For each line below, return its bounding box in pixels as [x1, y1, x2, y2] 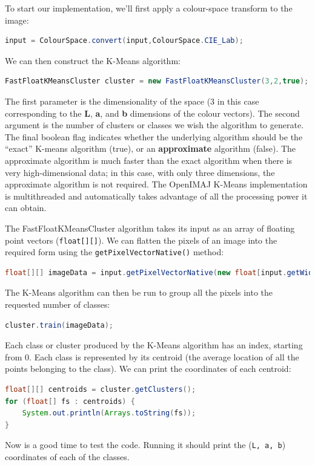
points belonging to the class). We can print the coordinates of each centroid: [5, 362, 291, 375]
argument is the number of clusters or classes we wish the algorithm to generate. [5, 119, 304, 131]
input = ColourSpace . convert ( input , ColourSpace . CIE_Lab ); [5, 36, 244, 45]
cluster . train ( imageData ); [5, 320, 114, 330]
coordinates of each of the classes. [5, 450, 130, 463]
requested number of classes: [5, 298, 110, 310]
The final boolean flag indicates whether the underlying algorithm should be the [5, 130, 303, 143]
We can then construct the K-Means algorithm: [5, 54, 181, 67]
